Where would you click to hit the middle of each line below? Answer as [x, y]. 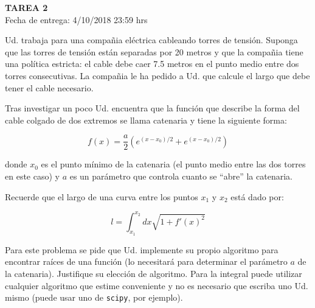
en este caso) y [32, 176]
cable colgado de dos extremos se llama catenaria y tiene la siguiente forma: [146, 120]
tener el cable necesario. [49, 87]
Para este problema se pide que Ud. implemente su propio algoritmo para [142, 249]
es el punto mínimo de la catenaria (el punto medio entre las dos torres [173, 164]
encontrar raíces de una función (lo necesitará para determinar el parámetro [146, 261]
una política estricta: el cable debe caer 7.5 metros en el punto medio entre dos [152, 64]
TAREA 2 [26, 7]
